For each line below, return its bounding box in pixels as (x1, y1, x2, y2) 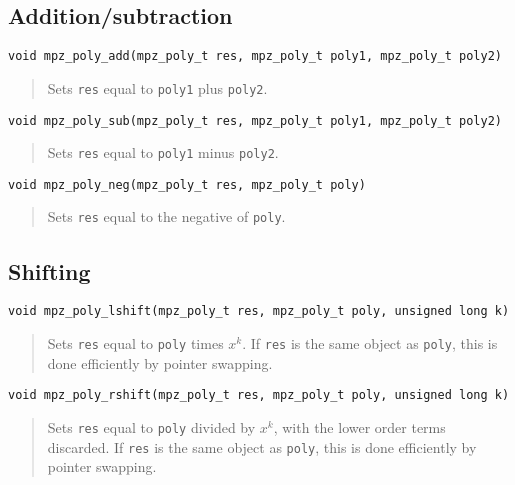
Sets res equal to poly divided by (47, 416, 256, 437)
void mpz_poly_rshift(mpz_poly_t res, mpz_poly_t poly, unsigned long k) (8, 388, 510, 403)
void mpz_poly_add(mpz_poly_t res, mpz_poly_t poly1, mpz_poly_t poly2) (8, 49, 502, 64)
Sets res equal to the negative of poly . (47, 206, 286, 227)
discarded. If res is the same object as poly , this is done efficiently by (47, 436, 477, 457)
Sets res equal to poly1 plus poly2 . (47, 77, 268, 98)
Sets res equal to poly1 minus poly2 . (47, 142, 279, 163)
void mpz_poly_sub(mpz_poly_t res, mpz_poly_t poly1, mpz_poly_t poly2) (8, 113, 502, 128)
